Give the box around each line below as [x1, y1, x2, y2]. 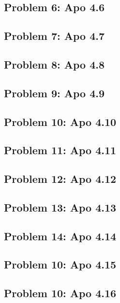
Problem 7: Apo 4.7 [4, 28, 105, 43]
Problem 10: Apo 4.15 [4, 257, 117, 272]
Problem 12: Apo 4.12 [4, 171, 117, 186]
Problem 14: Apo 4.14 [4, 228, 117, 243]
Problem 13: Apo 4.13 [4, 199, 117, 214]
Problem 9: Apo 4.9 [4, 85, 105, 100]
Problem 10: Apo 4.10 [4, 114, 117, 129]
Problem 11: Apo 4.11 [4, 143, 117, 158]
